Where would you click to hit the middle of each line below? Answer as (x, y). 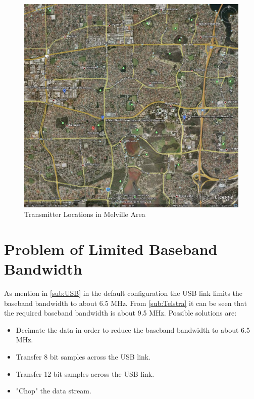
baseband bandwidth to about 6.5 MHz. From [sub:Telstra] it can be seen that (125, 303)
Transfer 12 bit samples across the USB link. (85, 373)
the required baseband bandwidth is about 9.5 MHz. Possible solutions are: (120, 313)
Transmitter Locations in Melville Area (85, 214)
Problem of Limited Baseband (111, 249)
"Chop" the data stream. (54, 391)
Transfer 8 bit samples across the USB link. (83, 356)
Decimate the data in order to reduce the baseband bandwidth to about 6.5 (133, 329)
